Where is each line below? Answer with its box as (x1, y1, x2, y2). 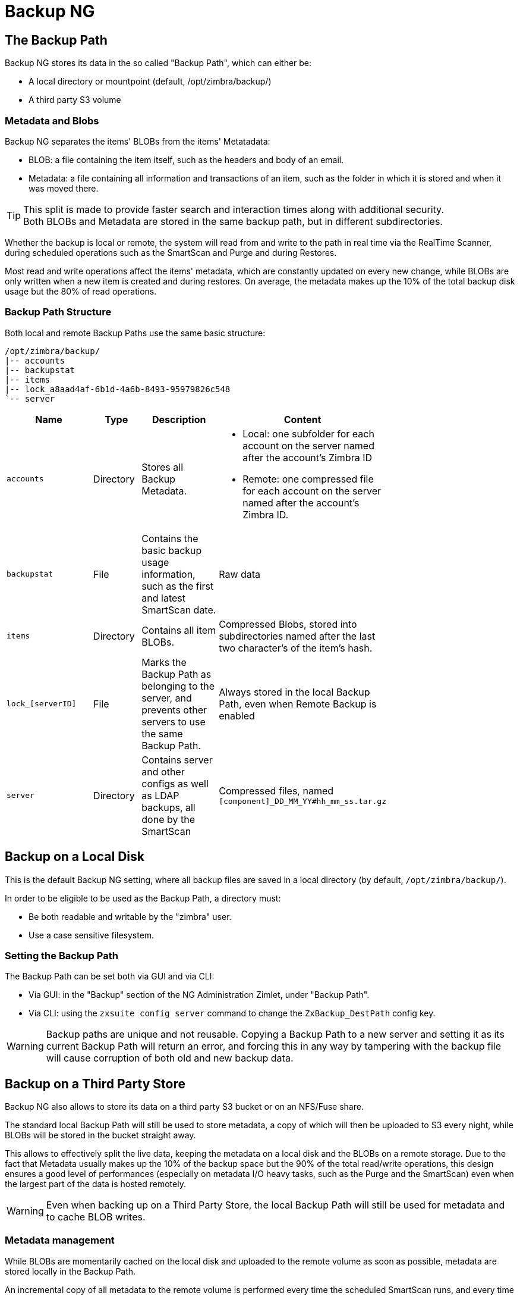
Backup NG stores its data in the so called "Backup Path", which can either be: (5, 58, 312, 68)
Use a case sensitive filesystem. (29, 929, 155, 940)
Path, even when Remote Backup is (219, 697, 377, 710)
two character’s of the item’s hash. (219, 641, 373, 654)
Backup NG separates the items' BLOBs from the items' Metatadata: (5, 136, 270, 146)
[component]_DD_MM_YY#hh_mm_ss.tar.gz (219, 797, 386, 806)
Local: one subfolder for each (242, 427, 374, 440)
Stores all (141, 461, 184, 473)
